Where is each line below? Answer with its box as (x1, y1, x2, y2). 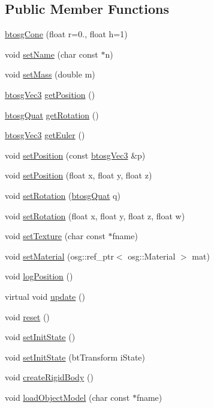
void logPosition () (5, 270, 73, 282)
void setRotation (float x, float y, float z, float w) (5, 209, 185, 222)
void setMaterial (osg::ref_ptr (5, 249, 114, 262)
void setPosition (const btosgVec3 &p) (5, 148, 146, 161)
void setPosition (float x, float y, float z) (5, 169, 152, 181)
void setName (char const (5, 47, 98, 60)
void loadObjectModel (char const (5, 391, 130, 403)
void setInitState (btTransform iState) (5, 350, 145, 363)
